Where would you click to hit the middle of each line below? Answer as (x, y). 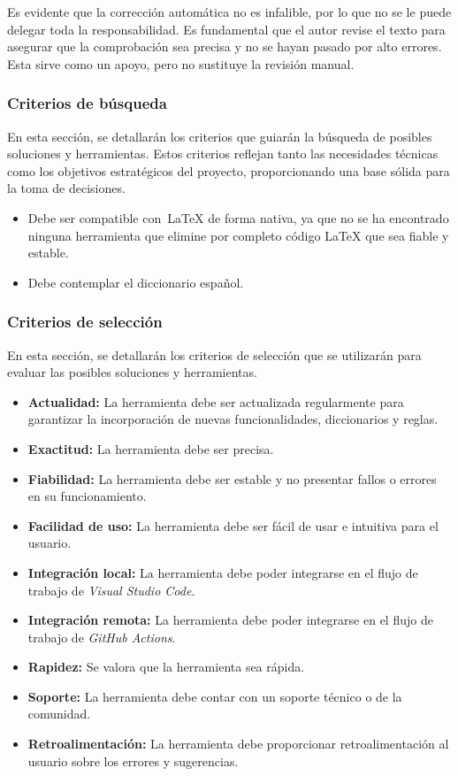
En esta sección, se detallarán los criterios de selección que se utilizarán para (214, 354)
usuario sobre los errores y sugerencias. (133, 761)
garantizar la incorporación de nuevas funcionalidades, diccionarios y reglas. (233, 419)
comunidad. (59, 714)
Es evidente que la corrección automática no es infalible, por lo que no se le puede (229, 12)
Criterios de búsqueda (87, 103)
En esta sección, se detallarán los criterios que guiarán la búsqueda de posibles (220, 136)
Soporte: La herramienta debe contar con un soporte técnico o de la (215, 696)
